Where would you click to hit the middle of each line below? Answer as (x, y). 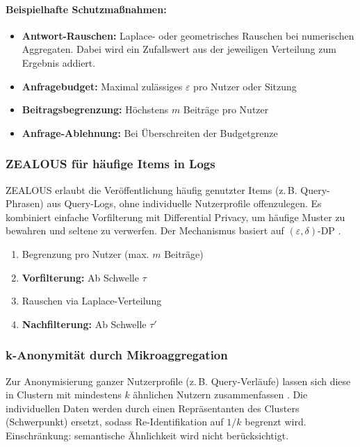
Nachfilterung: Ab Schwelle (84, 324)
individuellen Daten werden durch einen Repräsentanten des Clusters (153, 408)
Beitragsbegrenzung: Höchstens (95, 109)
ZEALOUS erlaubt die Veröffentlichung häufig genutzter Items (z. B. (152, 189)
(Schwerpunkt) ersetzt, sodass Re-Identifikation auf (115, 422)
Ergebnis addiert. (59, 62)
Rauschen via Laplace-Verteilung (92, 301)
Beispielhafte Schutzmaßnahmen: (86, 9)
